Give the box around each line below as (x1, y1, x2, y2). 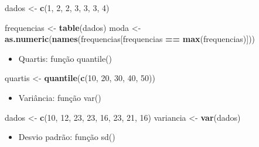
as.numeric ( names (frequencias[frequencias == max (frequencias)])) (5, 33, 255, 45)
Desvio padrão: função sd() (18, 131, 115, 143)
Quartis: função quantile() (18, 52, 113, 64)
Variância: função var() (18, 91, 101, 103)
